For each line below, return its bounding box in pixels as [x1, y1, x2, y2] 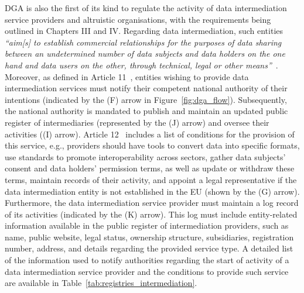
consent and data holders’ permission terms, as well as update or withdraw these [5, 162, 295, 174]
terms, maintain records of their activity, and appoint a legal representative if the [5, 173, 297, 185]
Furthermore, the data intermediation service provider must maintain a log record [5, 197, 299, 209]
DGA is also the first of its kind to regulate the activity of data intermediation [5, 2, 287, 13]
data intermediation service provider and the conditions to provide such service [5, 265, 289, 277]
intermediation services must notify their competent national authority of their [5, 82, 288, 94]
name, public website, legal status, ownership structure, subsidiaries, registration [5, 230, 294, 243]
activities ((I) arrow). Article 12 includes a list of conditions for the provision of [5, 127, 295, 140]
